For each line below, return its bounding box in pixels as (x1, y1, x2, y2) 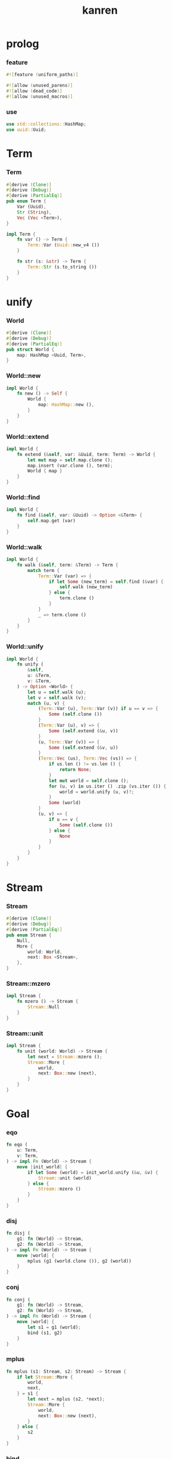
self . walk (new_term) (59, 584, 113, 590)
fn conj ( (6, 1296, 31, 1302)
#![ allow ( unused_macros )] (6, 93, 73, 100)
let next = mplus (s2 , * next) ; (27, 1396, 105, 1402)
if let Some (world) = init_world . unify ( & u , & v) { (27, 1169, 159, 1176)
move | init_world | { (17, 1164, 68, 1170)
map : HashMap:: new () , (37, 402, 95, 408)
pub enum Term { (6, 198, 46, 204)
